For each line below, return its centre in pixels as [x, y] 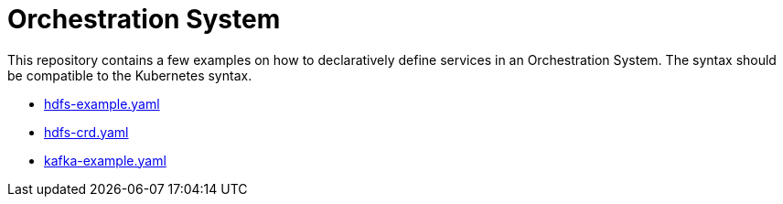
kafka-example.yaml [105, 160]
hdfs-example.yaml [102, 103]
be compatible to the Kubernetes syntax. [130, 75]
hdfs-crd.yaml [86, 132]
